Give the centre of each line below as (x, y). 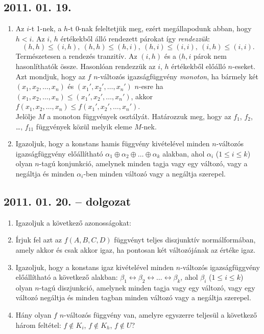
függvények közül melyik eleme (84, 126)
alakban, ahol (184, 153)
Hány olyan (33, 315)
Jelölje (26, 116)
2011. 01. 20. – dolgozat (67, 201)
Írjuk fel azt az (39, 240)
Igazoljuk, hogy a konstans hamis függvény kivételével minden (113, 143)
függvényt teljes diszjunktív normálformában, (185, 240)
